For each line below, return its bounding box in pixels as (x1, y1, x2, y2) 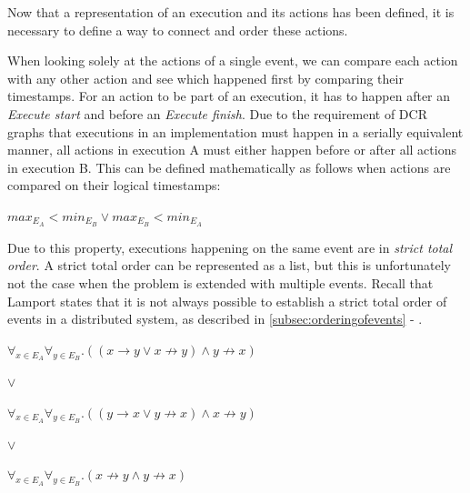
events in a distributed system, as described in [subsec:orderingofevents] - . (7, 309, 423, 328)
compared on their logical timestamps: (7, 176, 221, 195)
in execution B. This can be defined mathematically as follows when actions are (7, 157, 451, 176)
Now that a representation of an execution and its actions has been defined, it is (7, 3, 455, 21)
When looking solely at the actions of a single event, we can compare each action (7, 51, 458, 70)
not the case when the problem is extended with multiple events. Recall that (7, 273, 434, 292)
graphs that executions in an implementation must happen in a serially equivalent (7, 122, 464, 141)
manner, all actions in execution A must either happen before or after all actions (7, 140, 456, 159)
